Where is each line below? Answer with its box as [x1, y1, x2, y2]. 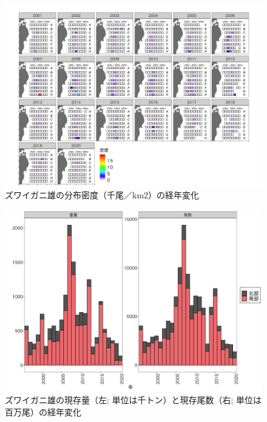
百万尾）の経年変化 [5, 405, 81, 418]
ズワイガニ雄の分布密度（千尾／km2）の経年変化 [5, 189, 200, 201]
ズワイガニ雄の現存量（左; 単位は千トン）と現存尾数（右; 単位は [5, 394, 262, 406]
